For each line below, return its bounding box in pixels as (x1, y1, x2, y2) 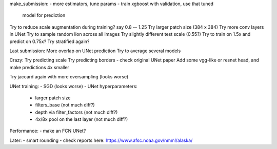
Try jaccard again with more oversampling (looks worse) (9, 74, 129, 80)
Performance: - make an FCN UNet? (9, 128, 86, 134)
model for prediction (22, 12, 66, 18)
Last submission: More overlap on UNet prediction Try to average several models (9, 48, 181, 54)
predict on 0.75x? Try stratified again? (9, 38, 90, 45)
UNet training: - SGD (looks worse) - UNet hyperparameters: (9, 83, 138, 89)
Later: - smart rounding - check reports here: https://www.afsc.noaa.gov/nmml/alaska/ (9, 137, 193, 143)
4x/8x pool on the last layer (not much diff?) (35, 116, 128, 122)
